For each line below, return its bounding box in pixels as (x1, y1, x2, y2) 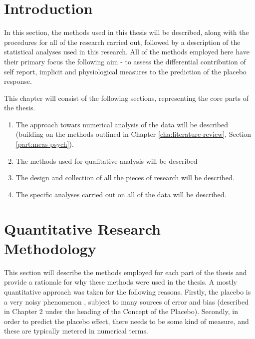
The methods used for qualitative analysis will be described (15, 155, 198, 166)
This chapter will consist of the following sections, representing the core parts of (4, 92, 249, 103)
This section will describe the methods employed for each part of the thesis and (4, 267, 247, 277)
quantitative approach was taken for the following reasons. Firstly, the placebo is (4, 286, 251, 297)
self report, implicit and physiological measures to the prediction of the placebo (4, 66, 247, 76)
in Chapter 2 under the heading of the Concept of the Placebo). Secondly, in (4, 306, 238, 317)
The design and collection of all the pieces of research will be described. (15, 172, 235, 183)
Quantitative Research (4, 218, 161, 239)
